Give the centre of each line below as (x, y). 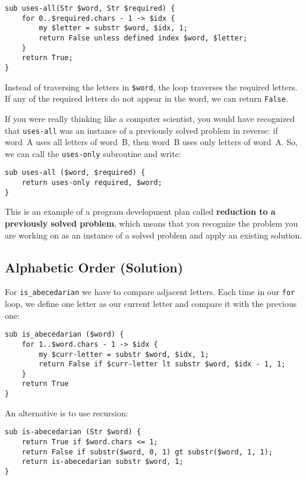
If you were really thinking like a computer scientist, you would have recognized (150, 118)
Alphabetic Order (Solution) (94, 267)
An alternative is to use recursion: (67, 412)
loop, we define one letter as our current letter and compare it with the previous (151, 304)
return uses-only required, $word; (92, 183)
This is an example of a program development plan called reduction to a (140, 211)
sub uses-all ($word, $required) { (75, 173)
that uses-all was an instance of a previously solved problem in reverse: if (141, 130)
